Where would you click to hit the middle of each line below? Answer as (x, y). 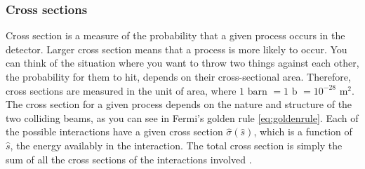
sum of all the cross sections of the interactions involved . (129, 159)
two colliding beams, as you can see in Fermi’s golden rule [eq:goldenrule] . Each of (182, 117)
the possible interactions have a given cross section (114, 131)
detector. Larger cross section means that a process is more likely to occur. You (177, 49)
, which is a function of (303, 131)
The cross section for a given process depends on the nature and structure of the (179, 104)
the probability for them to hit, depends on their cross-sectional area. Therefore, (178, 76)
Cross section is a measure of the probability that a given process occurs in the (175, 35)
